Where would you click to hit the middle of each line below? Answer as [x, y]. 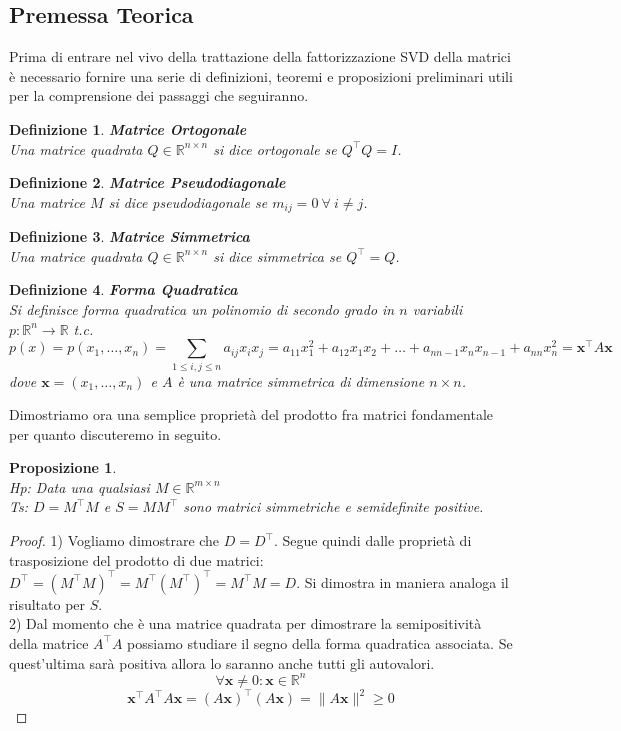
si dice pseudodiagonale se [188, 201]
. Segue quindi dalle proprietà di [373, 540]
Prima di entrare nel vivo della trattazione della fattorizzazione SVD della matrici [260, 56]
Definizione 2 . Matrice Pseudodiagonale [147, 182]
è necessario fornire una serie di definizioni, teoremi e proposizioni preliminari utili [261, 75]
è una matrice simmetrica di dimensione [301, 380]
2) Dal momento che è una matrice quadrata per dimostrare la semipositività [245, 623]
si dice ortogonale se [275, 148]
